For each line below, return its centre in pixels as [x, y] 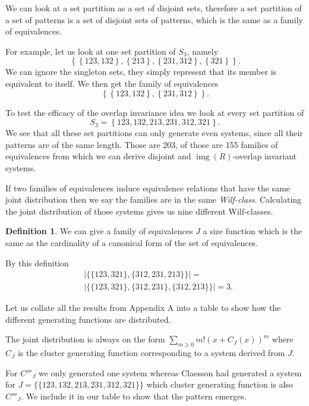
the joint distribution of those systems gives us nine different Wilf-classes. [139, 211]
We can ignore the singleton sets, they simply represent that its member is [141, 72]
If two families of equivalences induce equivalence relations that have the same [148, 188]
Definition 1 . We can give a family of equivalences [99, 231]
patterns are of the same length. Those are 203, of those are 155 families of [142, 144]
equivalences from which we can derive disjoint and [98, 156]
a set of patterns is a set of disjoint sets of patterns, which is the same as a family [154, 19]
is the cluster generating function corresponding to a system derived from [151, 353]
